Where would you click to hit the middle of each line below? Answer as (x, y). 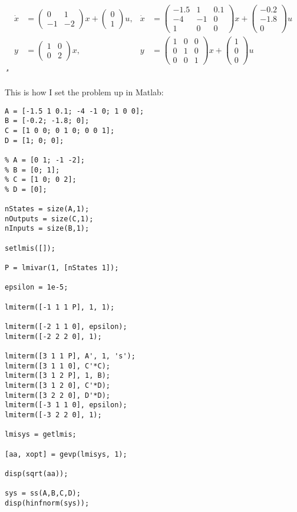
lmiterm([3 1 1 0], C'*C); (57, 366)
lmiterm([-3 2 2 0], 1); (53, 415)
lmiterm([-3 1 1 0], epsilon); (66, 405)
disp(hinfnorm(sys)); (47, 503)
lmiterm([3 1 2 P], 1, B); (57, 376)
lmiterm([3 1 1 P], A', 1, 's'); (70, 356)
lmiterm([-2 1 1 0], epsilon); (66, 327)
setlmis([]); (30, 248)
